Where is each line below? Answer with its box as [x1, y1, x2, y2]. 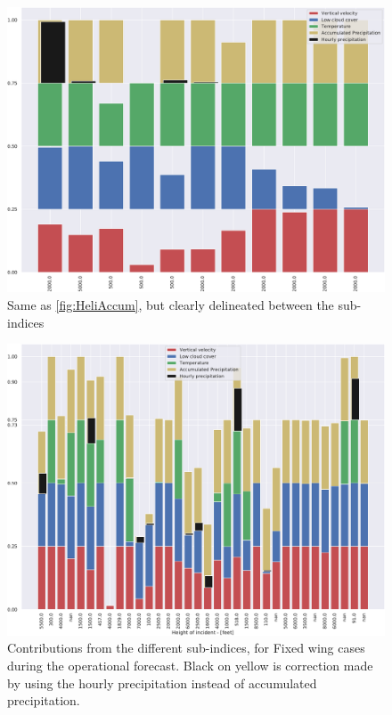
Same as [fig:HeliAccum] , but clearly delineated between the [7, 296, 334, 314]
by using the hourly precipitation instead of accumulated [7, 673, 317, 692]
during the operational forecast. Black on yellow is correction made [7, 655, 373, 674]
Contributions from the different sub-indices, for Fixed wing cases [7, 638, 365, 657]
